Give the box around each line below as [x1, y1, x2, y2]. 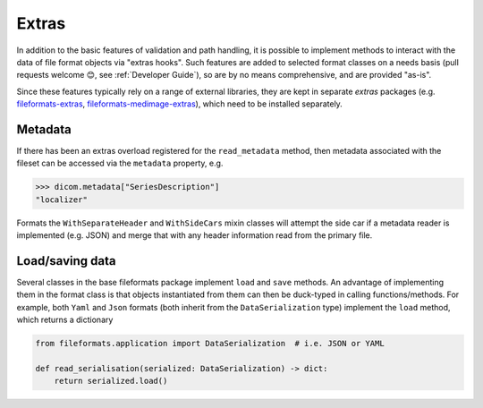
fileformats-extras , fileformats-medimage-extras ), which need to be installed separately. [16, 98, 343, 109]
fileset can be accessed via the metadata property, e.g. [16, 157, 224, 169]
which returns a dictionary [16, 314, 114, 326]
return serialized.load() [54, 376, 168, 387]
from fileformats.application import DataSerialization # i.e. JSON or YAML [35, 338, 385, 349]
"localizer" [35, 194, 89, 205]
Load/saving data [16, 253, 116, 268]
